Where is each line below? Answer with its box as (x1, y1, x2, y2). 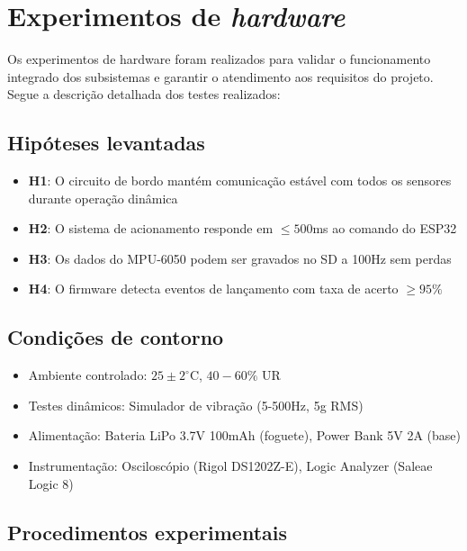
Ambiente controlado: (28, 366, 148, 384)
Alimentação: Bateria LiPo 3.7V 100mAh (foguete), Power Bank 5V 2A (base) (28, 426, 461, 445)
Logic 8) (28, 474, 74, 492)
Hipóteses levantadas (7, 129, 205, 157)
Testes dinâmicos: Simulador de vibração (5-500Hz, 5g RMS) (28, 395, 364, 414)
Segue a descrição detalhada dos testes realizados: (7, 85, 281, 104)
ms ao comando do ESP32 (312, 219, 457, 238)
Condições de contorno (7, 323, 224, 351)
